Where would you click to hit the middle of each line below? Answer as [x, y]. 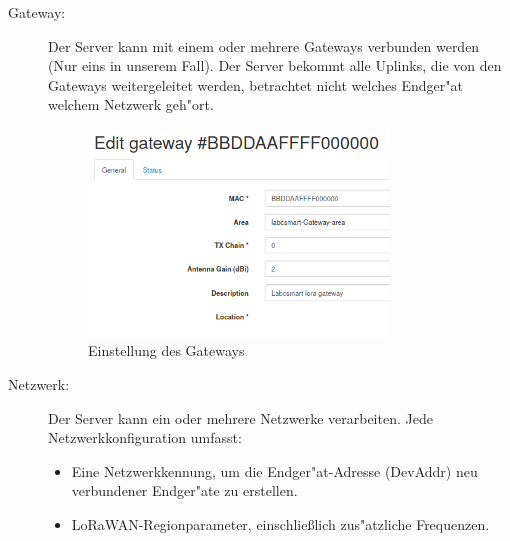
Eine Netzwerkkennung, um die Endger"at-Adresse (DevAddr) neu [274, 470]
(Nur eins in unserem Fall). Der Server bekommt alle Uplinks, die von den [275, 65]
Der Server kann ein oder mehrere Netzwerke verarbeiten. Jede [240, 417]
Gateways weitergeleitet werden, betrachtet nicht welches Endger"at [255, 84]
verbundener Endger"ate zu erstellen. [184, 490]
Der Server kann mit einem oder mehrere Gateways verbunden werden [264, 45]
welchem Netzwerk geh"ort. [131, 104]
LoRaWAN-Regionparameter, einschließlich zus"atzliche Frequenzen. [280, 523]
